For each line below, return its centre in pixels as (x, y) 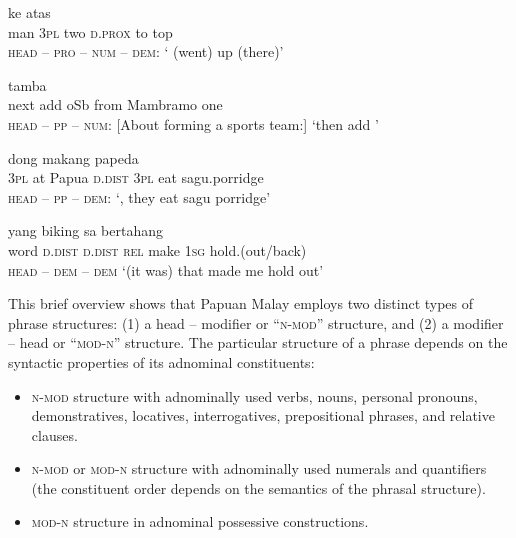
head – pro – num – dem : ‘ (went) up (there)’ (146, 51)
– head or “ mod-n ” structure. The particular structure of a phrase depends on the (258, 342)
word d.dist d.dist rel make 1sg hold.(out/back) (157, 249)
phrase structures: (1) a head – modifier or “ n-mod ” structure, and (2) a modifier (256, 322)
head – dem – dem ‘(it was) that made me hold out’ (166, 269)
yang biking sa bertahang (85, 230)
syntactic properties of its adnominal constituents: (161, 361)
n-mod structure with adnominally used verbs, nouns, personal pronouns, (254, 395)
